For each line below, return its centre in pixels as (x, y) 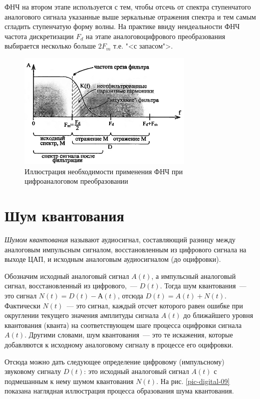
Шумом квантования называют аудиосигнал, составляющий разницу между (120, 240)
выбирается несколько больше (50, 46)
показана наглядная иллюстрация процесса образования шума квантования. (119, 391)
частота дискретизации (39, 36)
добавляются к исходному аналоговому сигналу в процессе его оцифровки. (119, 344)
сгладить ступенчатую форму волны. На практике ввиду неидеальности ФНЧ (122, 26)
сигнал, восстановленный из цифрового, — (71, 286)
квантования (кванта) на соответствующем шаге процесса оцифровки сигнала (123, 325)
